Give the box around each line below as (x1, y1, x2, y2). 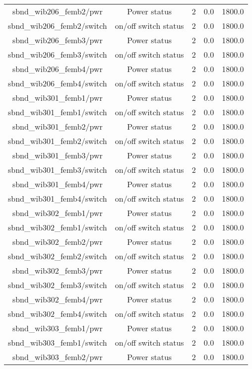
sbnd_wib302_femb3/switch (8, 279, 107, 291)
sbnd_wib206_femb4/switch (8, 77, 107, 89)
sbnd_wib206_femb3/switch (8, 49, 107, 60)
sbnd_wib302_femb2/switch (8, 250, 107, 262)
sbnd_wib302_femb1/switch (8, 221, 107, 233)
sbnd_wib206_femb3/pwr (12, 34, 103, 46)
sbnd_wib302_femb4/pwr (12, 294, 103, 305)
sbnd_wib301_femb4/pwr (12, 178, 103, 190)
